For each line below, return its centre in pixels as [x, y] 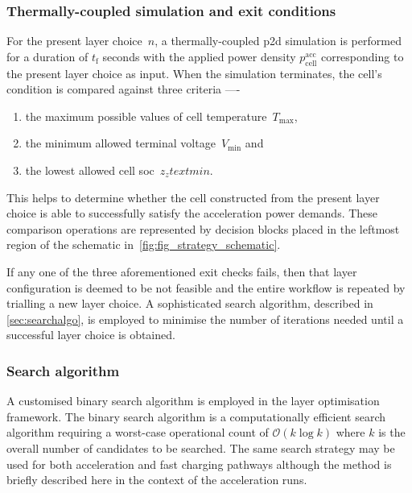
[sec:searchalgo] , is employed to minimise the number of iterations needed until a [205, 319]
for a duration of [47, 56]
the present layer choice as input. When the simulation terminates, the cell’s [194, 73]
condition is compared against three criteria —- [124, 89]
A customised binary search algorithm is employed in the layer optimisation [193, 401]
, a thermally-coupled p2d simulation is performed [278, 41]
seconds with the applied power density [199, 56]
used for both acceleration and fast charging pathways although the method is [199, 464]
